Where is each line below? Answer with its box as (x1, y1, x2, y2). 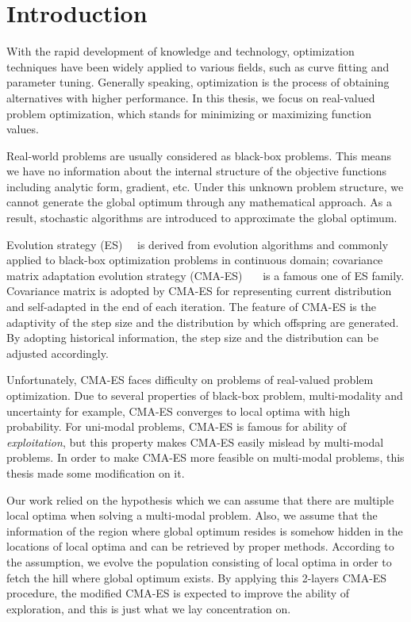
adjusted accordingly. (6, 344, 109, 361)
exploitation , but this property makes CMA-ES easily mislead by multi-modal (6, 433, 384, 450)
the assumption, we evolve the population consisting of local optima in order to (6, 553, 392, 570)
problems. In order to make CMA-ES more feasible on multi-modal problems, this (6, 449, 405, 466)
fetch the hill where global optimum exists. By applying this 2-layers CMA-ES (6, 569, 387, 586)
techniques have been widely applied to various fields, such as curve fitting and (6, 58, 390, 75)
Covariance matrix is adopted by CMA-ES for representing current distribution (6, 282, 392, 299)
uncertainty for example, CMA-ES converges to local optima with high (6, 402, 351, 419)
